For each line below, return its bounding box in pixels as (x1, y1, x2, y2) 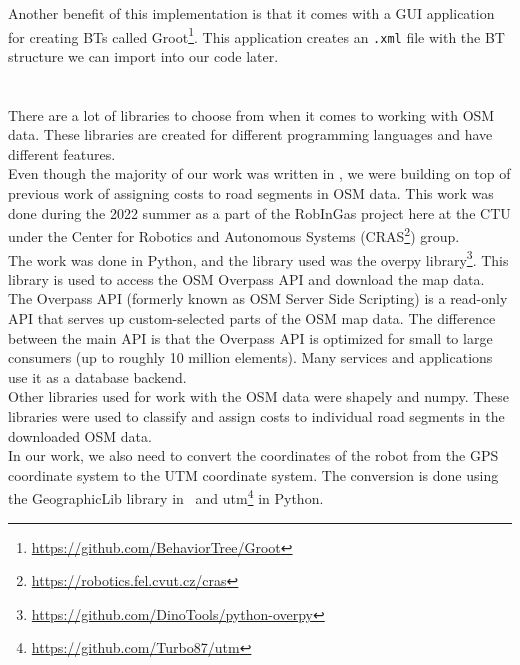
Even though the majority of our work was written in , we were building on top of (8, 163, 511, 184)
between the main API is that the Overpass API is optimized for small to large (8, 327, 493, 348)
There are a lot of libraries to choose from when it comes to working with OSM (8, 104, 495, 125)
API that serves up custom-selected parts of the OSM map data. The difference (8, 307, 496, 328)
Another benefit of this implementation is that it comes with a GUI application (8, 3, 495, 23)
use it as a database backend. (8, 366, 187, 387)
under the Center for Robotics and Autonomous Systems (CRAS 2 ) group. (8, 223, 460, 246)
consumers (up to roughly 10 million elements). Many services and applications (8, 347, 493, 368)
